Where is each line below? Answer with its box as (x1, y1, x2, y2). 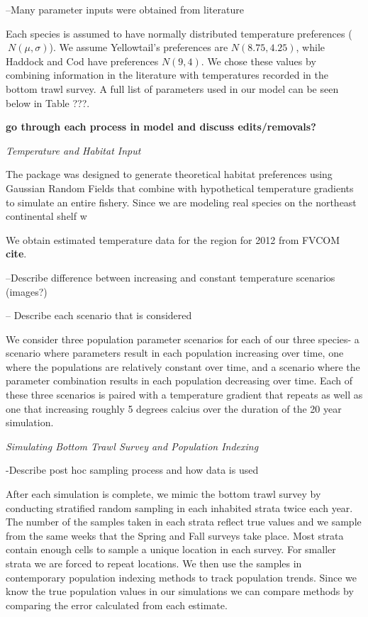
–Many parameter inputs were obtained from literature (6, 2, 244, 16)
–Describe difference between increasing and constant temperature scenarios (6, 269, 335, 284)
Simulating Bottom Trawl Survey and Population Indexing (6, 438, 259, 453)
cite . (6, 246, 27, 261)
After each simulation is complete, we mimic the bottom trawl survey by (6, 487, 321, 501)
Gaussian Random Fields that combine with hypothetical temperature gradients (6, 180, 354, 195)
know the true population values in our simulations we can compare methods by (6, 584, 354, 599)
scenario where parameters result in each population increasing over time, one (6, 345, 344, 360)
